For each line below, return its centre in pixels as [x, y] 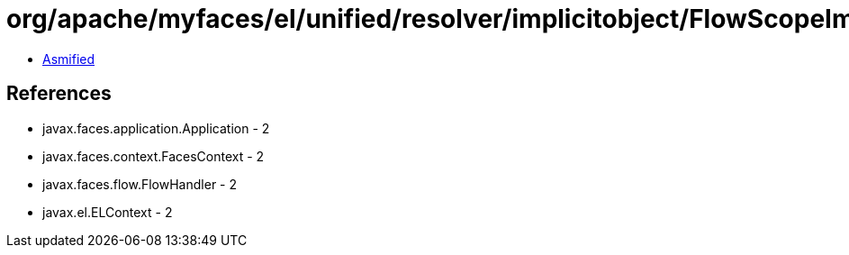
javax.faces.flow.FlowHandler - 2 [140, 184]
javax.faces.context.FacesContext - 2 [154, 156]
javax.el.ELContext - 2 [108, 212]
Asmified [69, 59]
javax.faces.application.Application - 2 [156, 128]
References [59, 94]
